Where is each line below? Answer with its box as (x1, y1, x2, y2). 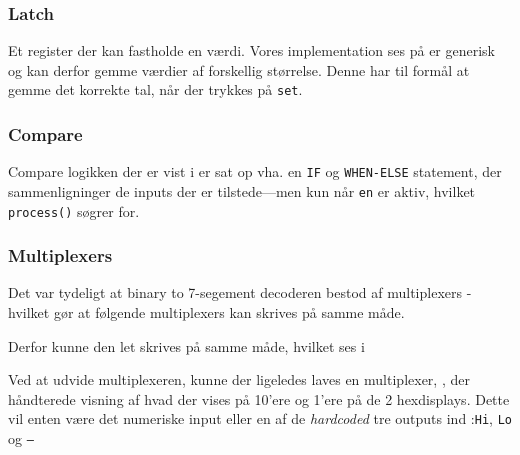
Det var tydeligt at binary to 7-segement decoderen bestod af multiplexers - (8, 282, 472, 303)
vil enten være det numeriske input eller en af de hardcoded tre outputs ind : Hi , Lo (8, 408, 512, 429)
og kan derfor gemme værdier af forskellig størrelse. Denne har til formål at (8, 59, 470, 80)
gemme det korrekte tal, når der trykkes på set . (8, 79, 303, 100)
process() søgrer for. (8, 200, 140, 221)
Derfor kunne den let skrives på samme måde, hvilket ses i (8, 335, 365, 356)
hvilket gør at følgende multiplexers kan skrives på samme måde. (8, 302, 405, 323)
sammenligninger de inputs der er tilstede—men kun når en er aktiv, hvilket (8, 180, 476, 201)
